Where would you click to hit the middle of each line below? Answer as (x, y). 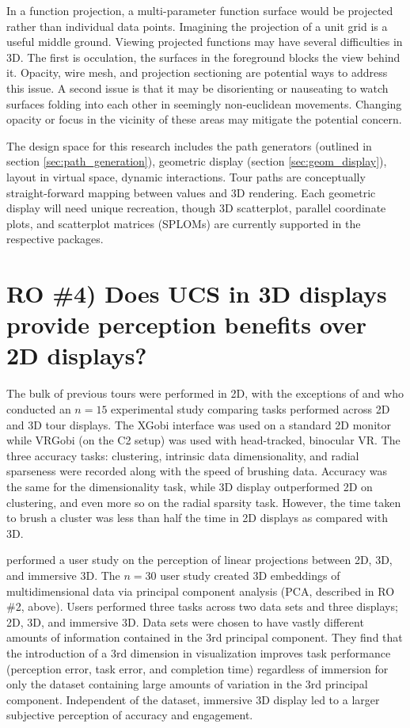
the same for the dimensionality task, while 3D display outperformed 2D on (190, 486)
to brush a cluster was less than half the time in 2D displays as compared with (197, 518)
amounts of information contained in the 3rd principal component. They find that (205, 637)
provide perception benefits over (186, 324)
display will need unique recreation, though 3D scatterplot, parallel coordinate (196, 208)
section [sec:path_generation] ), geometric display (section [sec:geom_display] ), (197, 161)
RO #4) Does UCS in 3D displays (197, 293)
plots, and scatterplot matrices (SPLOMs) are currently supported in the (184, 223)
